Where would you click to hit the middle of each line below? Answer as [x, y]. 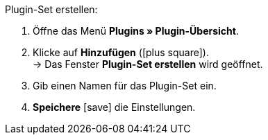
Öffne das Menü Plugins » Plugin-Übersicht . [136, 31]
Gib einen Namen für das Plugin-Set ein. [125, 86]
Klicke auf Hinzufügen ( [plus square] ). [121, 52]
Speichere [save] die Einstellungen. [114, 107]
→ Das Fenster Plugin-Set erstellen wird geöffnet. [148, 64]
